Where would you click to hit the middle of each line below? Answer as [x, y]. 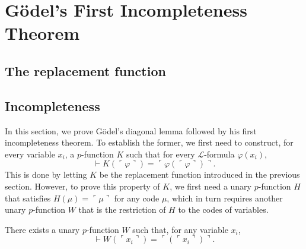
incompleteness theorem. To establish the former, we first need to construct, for [149, 142]
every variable [30, 154]
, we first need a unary [211, 186]
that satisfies [28, 198]
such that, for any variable [180, 229]
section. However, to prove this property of [82, 186]
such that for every [161, 154]
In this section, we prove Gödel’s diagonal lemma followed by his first [131, 130]
